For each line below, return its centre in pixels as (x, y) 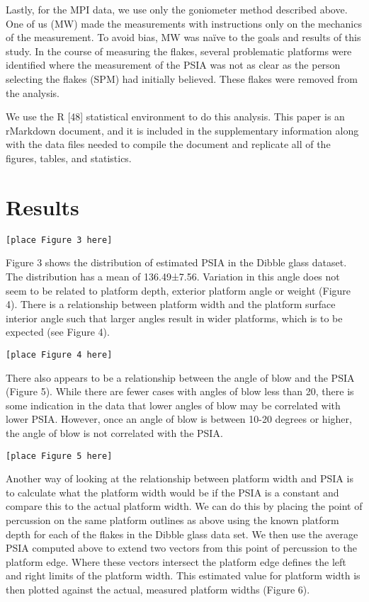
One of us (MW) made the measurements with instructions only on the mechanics (184, 23)
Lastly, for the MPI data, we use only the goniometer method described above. (177, 9)
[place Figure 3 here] (59, 240)
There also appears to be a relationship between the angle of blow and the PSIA (180, 377)
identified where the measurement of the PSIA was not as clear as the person (173, 65)
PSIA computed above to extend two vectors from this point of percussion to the (182, 548)
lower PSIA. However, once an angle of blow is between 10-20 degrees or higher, (179, 419)
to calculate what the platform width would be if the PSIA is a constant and (172, 492)
